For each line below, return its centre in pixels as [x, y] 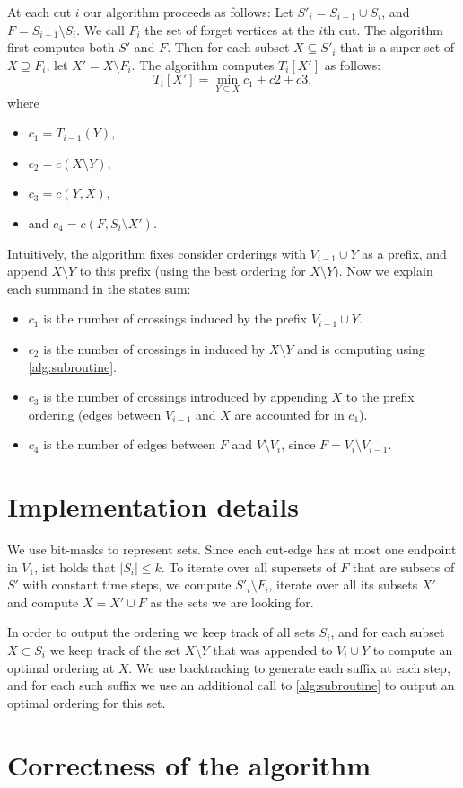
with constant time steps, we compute [127, 584]
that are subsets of [403, 567]
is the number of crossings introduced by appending [185, 397]
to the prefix [380, 397]
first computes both [61, 47]
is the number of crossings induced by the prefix [175, 319]
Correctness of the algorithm [189, 764]
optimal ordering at [61, 667]
